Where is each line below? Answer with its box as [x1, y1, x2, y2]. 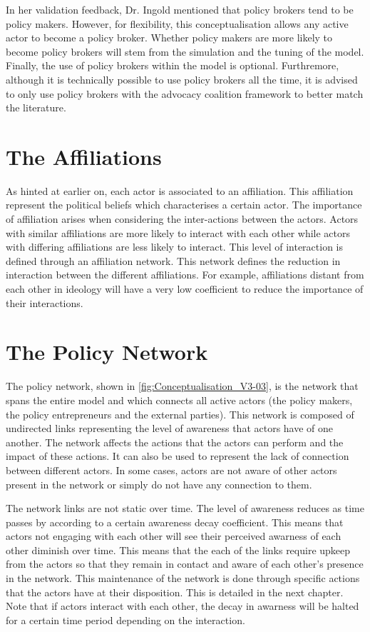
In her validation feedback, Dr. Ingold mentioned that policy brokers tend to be [6, 2, 354, 16]
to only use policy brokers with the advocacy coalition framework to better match [6, 86, 364, 101]
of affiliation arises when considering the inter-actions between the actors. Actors [6, 211, 359, 226]
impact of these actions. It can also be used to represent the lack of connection [6, 448, 349, 463]
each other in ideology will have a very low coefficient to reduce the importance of [6, 281, 364, 296]
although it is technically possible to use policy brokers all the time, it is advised [6, 71, 358, 86]
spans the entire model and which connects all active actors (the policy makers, [6, 392, 353, 407]
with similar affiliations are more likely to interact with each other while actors [6, 225, 351, 240]
